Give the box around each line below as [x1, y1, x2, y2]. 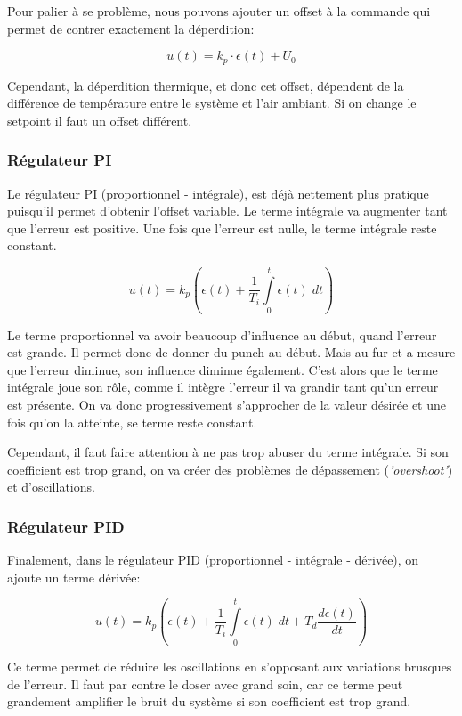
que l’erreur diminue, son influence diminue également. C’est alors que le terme [7, 360, 438, 378]
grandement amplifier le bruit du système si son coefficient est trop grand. [7, 692, 411, 711]
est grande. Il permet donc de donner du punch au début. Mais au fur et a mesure [7, 343, 456, 362]
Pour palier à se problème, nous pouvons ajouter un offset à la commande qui [7, 2, 431, 20]
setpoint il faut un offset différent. [7, 110, 192, 129]
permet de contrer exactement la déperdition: [7, 19, 255, 37]
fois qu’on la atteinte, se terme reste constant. [7, 412, 257, 431]
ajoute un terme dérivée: [7, 567, 141, 586]
